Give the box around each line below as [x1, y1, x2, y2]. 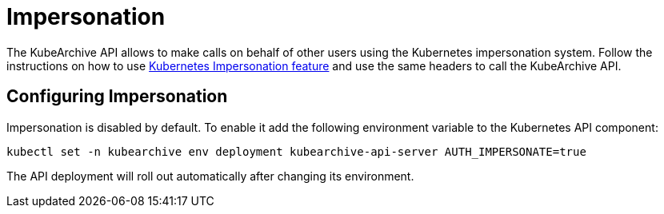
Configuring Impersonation [6, 86, 228, 107]
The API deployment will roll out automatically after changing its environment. [6, 168, 414, 183]
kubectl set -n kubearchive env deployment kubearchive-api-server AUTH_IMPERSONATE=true [6, 145, 586, 158]
